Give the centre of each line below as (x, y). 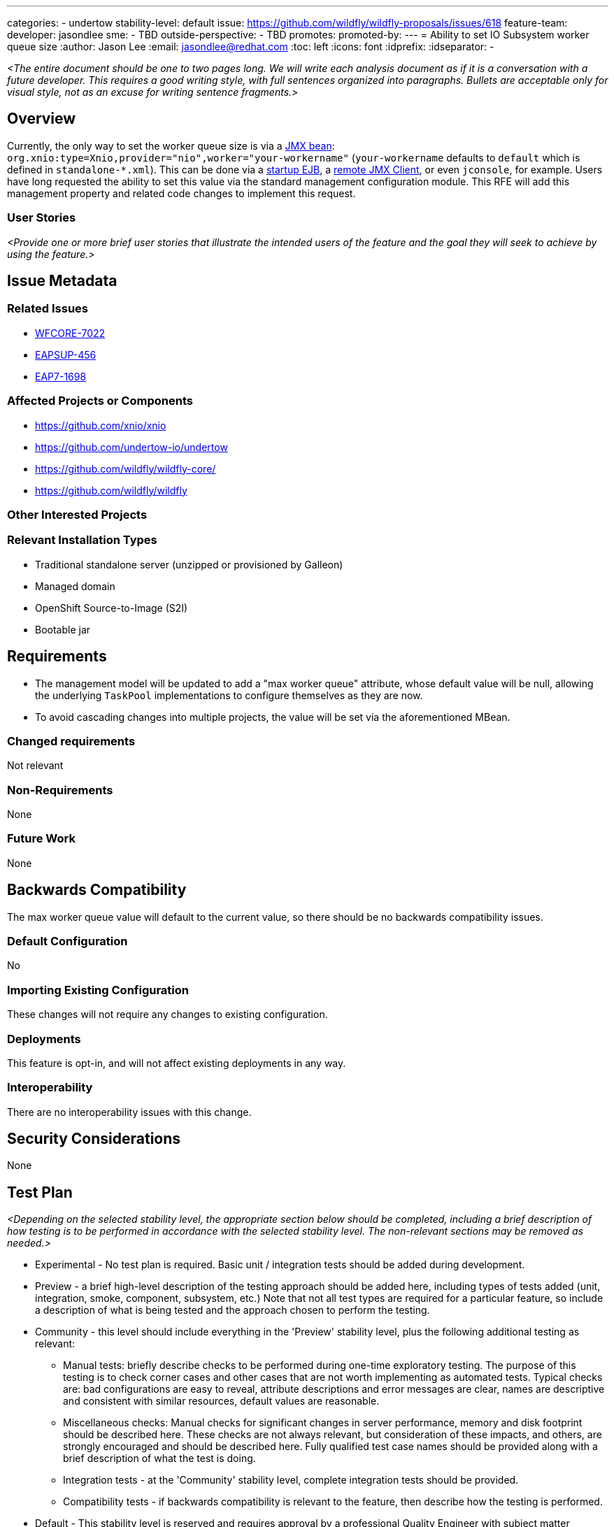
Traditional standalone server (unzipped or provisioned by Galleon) (189, 564)
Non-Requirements (60, 790)
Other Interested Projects (77, 514)
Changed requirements (71, 741)
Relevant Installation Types (82, 540)
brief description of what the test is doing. (159, 1458)
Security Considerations (94, 1139)
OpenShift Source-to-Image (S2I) (112, 608)
